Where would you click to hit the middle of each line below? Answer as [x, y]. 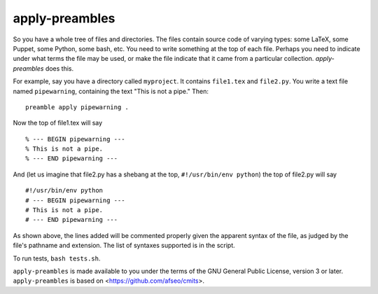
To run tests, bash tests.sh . [57, 258]
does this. [59, 68]
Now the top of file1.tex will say [58, 123]
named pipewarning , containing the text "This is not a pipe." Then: [111, 91]
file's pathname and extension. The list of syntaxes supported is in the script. [124, 246]
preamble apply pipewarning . [77, 107]
